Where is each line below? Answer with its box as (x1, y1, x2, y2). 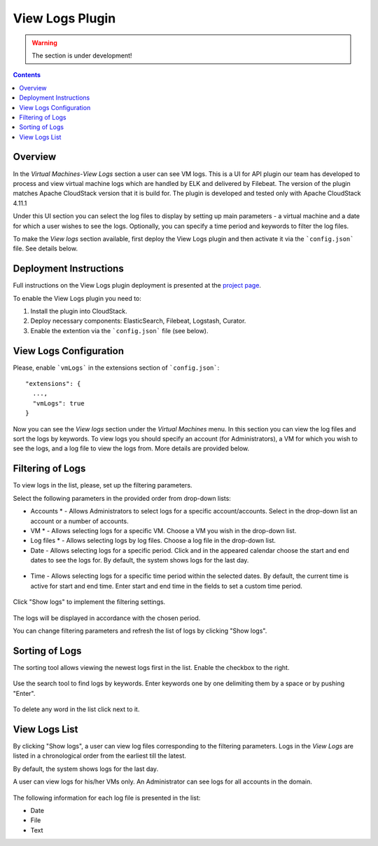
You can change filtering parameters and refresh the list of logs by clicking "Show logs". (13, 626, 267, 635)
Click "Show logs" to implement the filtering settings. (13, 598, 166, 606)
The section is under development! (31, 51, 132, 60)
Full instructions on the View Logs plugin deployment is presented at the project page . (13, 281, 262, 290)
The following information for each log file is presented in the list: (13, 793, 201, 802)
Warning (31, 39, 57, 47)
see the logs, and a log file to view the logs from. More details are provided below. (13, 444, 250, 452)
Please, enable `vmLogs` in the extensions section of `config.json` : (13, 363, 220, 372)
